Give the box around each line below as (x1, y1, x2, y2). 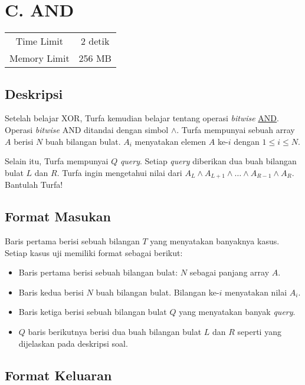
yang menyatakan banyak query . (179, 306, 296, 318)
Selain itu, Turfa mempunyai (5, 155, 109, 167)
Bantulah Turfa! (5, 178, 63, 191)
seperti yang (237, 325, 281, 337)
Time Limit (15, 34, 63, 48)
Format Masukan (5, 207, 111, 225)
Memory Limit (9, 51, 70, 65)
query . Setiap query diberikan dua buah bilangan (120, 155, 297, 167)
